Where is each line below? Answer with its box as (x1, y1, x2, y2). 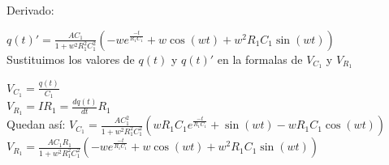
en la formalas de (217, 50, 303, 67)
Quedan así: (6, 116, 66, 133)
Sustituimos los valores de (6, 50, 135, 67)
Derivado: (6, 2, 54, 18)
